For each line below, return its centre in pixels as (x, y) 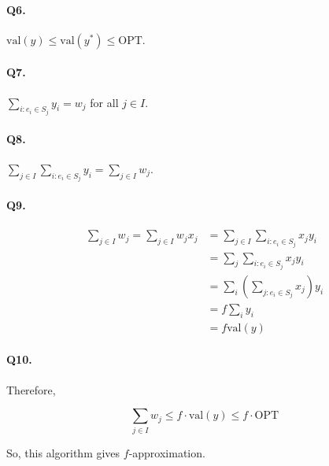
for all (104, 102)
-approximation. (167, 452)
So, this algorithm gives (63, 452)
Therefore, (31, 389)
